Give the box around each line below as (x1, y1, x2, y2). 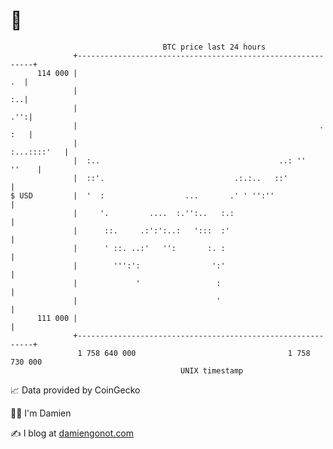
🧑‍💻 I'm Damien (10, 407, 72, 419)
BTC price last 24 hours (162, 42, 267, 52)
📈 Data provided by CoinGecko (10, 384, 141, 396)
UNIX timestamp (180, 365, 244, 376)
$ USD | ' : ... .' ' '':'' (10, 190, 275, 201)
